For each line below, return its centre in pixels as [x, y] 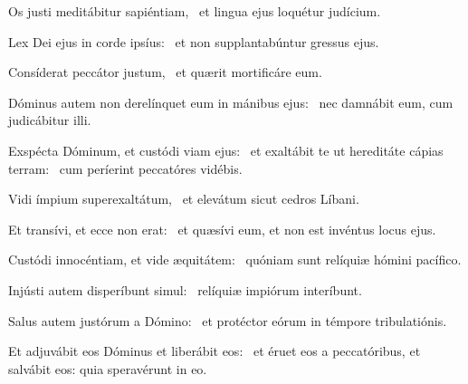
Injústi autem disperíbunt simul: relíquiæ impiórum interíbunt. [185, 289]
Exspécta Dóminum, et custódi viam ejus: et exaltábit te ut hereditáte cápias [226, 150]
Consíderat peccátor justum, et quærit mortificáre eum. [165, 72]
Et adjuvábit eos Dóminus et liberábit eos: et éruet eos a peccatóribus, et [215, 351]
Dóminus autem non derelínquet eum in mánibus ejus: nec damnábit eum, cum [231, 102]
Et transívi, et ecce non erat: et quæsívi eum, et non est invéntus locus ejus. [222, 229]
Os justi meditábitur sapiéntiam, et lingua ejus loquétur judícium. [195, 11]
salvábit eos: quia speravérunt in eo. [108, 368]
